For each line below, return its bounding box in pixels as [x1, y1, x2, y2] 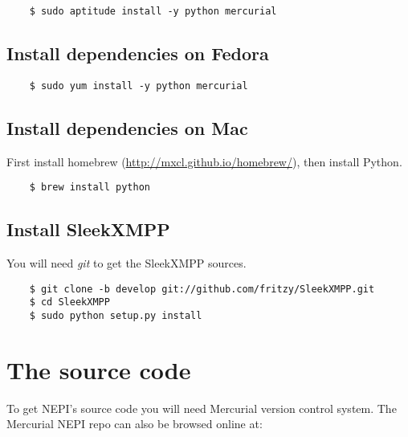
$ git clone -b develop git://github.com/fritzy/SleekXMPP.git [29, 283, 375, 295]
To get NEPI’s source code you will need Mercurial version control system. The [6, 399, 397, 416]
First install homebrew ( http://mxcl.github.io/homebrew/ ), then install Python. [6, 153, 402, 169]
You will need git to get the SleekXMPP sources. [6, 255, 247, 272]
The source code [6, 353, 191, 386]
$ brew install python [29, 182, 150, 194]
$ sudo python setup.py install [29, 310, 202, 322]
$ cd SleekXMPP [29, 296, 110, 308]
